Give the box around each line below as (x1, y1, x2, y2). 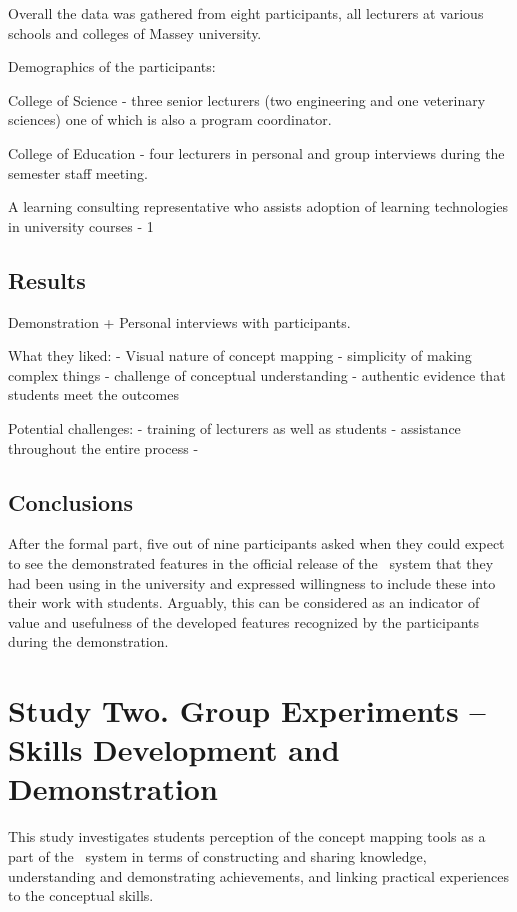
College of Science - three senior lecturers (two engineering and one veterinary (8, 89, 486, 110)
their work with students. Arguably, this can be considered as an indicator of (8, 592, 480, 613)
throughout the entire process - (8, 437, 199, 458)
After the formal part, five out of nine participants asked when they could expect (8, 533, 505, 554)
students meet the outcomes (8, 384, 179, 405)
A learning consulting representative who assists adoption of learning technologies (8, 196, 509, 217)
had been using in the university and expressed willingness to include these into (8, 572, 496, 593)
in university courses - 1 (8, 215, 154, 236)
